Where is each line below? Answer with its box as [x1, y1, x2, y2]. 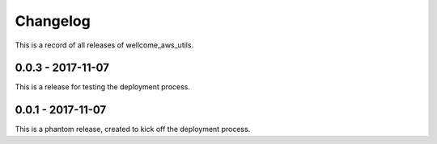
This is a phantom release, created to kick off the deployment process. [15, 125, 251, 134]
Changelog [15, 12, 91, 30]
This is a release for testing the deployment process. [15, 82, 190, 92]
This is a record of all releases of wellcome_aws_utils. [15, 40, 194, 50]
